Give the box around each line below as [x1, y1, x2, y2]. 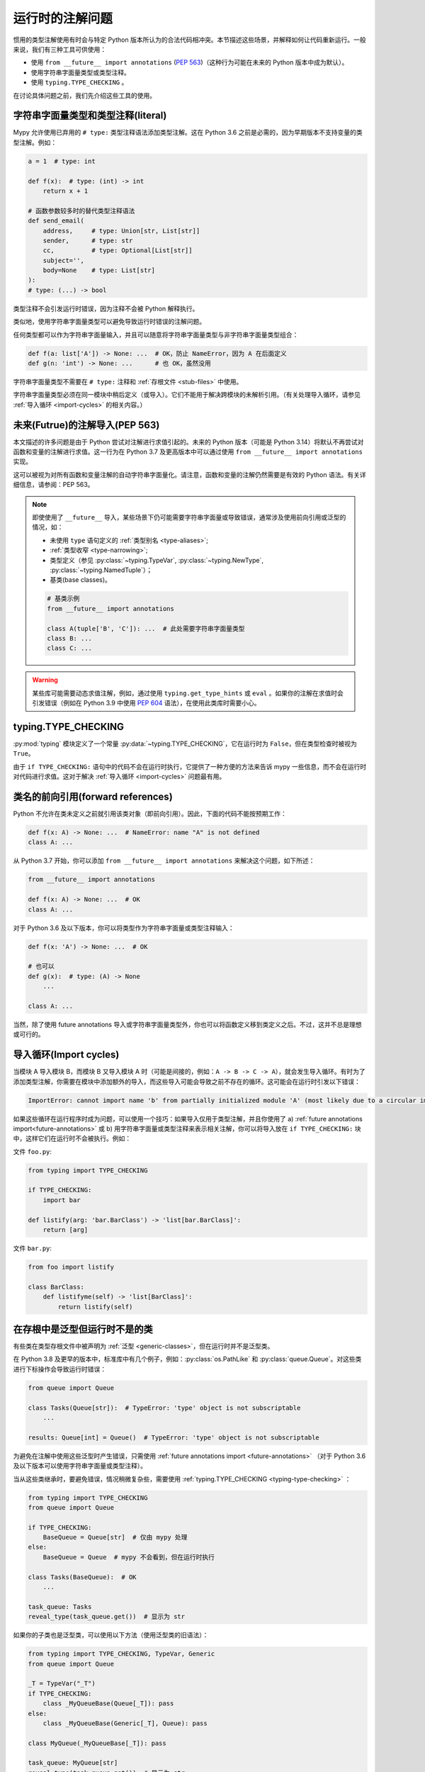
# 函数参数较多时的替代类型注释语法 [28, 206, 135, 215]
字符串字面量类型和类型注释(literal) [13, 110, 167, 122]
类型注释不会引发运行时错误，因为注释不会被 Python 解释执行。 [13, 304, 199, 313]
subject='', [42, 256, 85, 264]
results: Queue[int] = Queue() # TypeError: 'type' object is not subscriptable [28, 1433, 320, 1442]
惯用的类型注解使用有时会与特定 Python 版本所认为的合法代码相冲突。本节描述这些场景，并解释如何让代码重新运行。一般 [13, 35, 366, 44]
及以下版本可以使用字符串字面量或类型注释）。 [13, 1462, 147, 1470]
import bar [42, 1196, 81, 1204]
